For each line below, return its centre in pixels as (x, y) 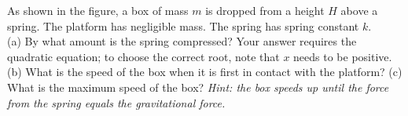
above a (359, 10)
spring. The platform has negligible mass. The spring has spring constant (183, 25)
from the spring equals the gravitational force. (116, 102)
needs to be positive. (343, 56)
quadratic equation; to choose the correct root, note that (143, 56)
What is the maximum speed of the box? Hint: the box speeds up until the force (198, 87)
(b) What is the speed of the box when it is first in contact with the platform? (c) (205, 72)
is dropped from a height (265, 10)
